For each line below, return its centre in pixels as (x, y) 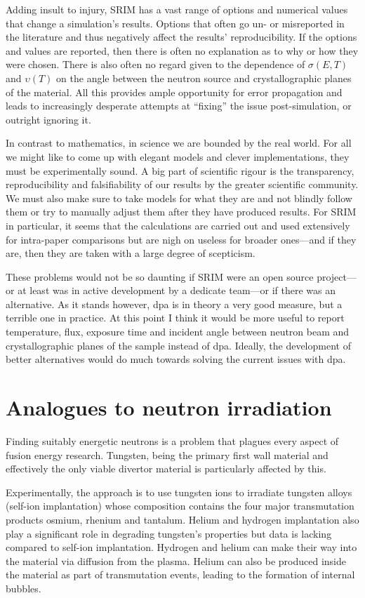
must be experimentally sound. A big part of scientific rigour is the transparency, (180, 170)
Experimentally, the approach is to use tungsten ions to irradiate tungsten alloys (179, 492)
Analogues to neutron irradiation (169, 407)
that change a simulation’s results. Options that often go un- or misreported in (175, 23)
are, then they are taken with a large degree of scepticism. (131, 253)
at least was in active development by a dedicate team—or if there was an (177, 290)
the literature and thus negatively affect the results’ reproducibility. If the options (181, 37)
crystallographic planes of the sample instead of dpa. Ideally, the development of (178, 345)
